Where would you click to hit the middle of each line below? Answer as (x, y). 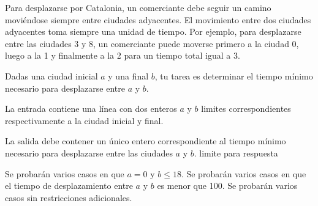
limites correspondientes (246, 109)
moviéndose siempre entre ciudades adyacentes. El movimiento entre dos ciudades (158, 19)
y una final (128, 75)
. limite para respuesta (236, 153)
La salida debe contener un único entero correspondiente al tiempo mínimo (146, 141)
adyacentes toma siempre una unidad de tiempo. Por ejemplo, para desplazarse (153, 31)
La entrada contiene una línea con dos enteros (91, 109)
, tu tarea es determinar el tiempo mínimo (234, 75)
